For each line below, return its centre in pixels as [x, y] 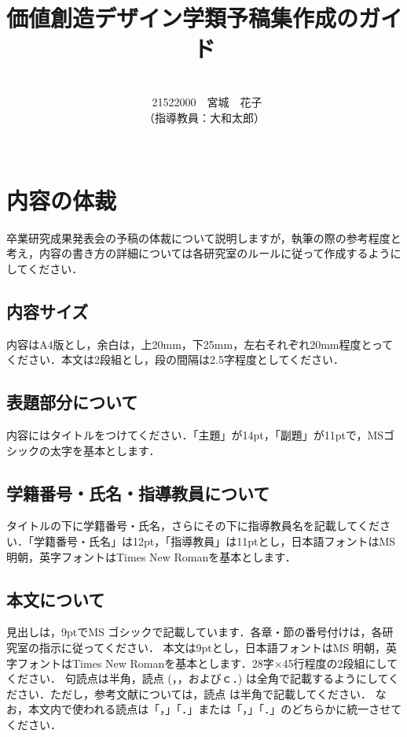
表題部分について [72, 402]
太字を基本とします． [105, 450]
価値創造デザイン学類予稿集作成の [183, 18]
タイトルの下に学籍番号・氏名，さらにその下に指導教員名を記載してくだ [193, 526]
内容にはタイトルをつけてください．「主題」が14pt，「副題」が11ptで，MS [195, 435]
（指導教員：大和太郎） [204, 117]
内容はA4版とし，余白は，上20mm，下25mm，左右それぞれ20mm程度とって [200, 344]
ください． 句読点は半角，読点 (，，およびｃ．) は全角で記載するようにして [198, 678]
